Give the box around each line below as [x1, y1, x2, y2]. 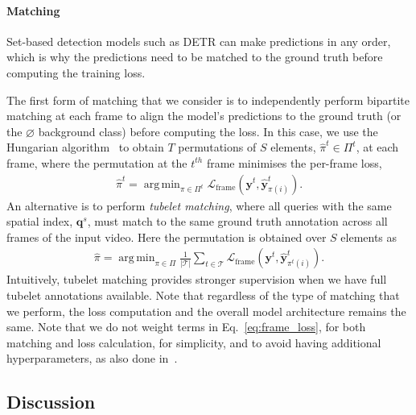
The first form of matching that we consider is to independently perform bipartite [6, 91, 410, 108]
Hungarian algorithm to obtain [6, 139, 164, 156]
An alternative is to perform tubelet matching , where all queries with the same [6, 197, 392, 214]
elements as [340, 228, 397, 245]
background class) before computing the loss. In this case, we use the [38, 122, 378, 139]
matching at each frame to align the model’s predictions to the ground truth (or [6, 107, 402, 124]
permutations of [178, 139, 257, 156]
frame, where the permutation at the [6, 154, 187, 171]
